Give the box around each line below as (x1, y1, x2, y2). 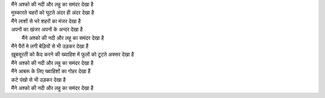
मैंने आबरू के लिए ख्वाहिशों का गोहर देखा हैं (11, 68, 91, 75)
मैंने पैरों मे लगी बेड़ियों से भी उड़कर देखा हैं (11, 42, 88, 50)
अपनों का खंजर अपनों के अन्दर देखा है (11, 26, 83, 33)
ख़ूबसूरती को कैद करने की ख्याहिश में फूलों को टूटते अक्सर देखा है (11, 51, 134, 58)
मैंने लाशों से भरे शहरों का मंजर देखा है (11, 17, 81, 24)
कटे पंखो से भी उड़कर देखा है (11, 76, 66, 83)
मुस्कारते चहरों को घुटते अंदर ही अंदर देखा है (11, 9, 94, 16)
